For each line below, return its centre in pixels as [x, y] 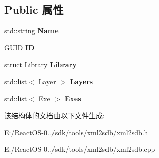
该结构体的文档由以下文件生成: [55, 115]
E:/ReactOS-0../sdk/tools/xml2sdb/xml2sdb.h [76, 132]
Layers [82, 81]
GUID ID [19, 47]
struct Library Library [40, 64]
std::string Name [31, 31]
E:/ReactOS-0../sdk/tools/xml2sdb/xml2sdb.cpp [80, 149]
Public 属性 [34, 9]
